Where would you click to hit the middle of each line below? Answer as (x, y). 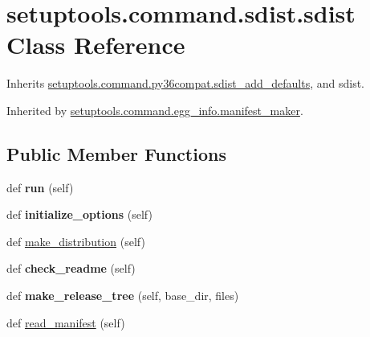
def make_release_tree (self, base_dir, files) (123, 296)
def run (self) (40, 187)
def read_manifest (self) (66, 322)
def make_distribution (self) (76, 241)
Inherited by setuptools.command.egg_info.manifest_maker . (155, 110)
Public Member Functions (116, 153)
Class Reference (96, 45)
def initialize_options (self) (79, 214)
